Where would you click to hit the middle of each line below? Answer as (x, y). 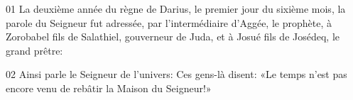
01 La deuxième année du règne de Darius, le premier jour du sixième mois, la (176, 9)
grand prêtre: (34, 50)
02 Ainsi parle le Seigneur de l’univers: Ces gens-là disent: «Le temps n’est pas (176, 74)
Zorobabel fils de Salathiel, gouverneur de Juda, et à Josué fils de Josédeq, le (173, 37)
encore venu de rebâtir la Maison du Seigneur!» (109, 88)
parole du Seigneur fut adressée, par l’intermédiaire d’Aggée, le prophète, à (169, 22)
